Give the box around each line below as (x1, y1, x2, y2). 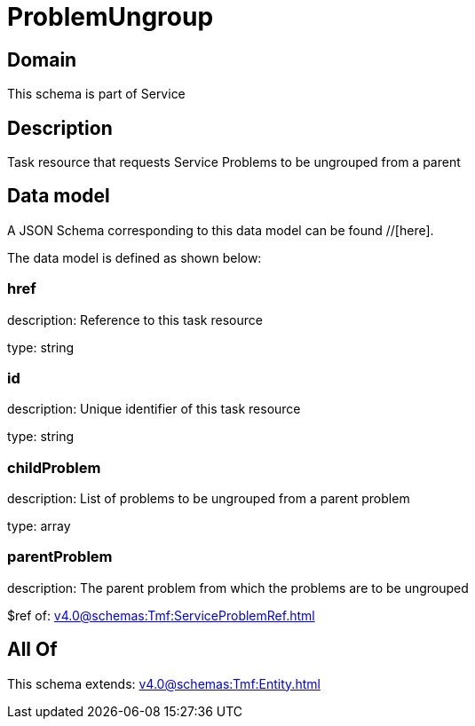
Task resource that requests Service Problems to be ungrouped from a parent (7, 154, 461, 170)
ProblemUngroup (7, 2, 214, 32)
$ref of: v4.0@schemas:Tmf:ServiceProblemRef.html (7, 607, 315, 623)
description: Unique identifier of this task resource (7, 401, 301, 417)
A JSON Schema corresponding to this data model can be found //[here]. (7, 222, 434, 238)
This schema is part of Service (7, 86, 186, 102)
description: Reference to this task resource (7, 312, 263, 327)
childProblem (7, 458, 101, 477)
